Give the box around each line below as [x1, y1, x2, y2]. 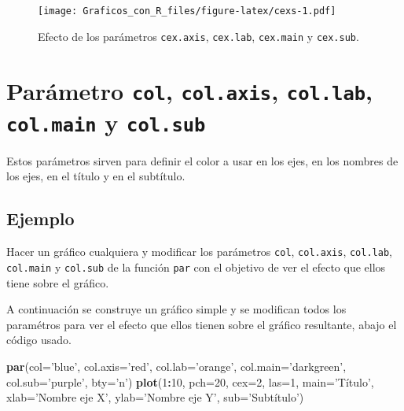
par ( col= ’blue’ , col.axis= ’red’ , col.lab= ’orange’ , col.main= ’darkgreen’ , [6, 357, 347, 374]
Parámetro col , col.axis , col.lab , [6, 74, 373, 106]
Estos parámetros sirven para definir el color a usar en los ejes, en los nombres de [6, 152, 398, 168]
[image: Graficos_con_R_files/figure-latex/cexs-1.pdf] [38, 6, 336, 17]
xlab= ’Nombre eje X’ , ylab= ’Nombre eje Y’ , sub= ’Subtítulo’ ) [6, 389, 304, 405]
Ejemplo [6, 206, 75, 231]
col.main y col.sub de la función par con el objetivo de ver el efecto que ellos [6, 258, 386, 275]
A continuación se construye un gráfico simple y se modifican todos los [6, 301, 347, 317]
